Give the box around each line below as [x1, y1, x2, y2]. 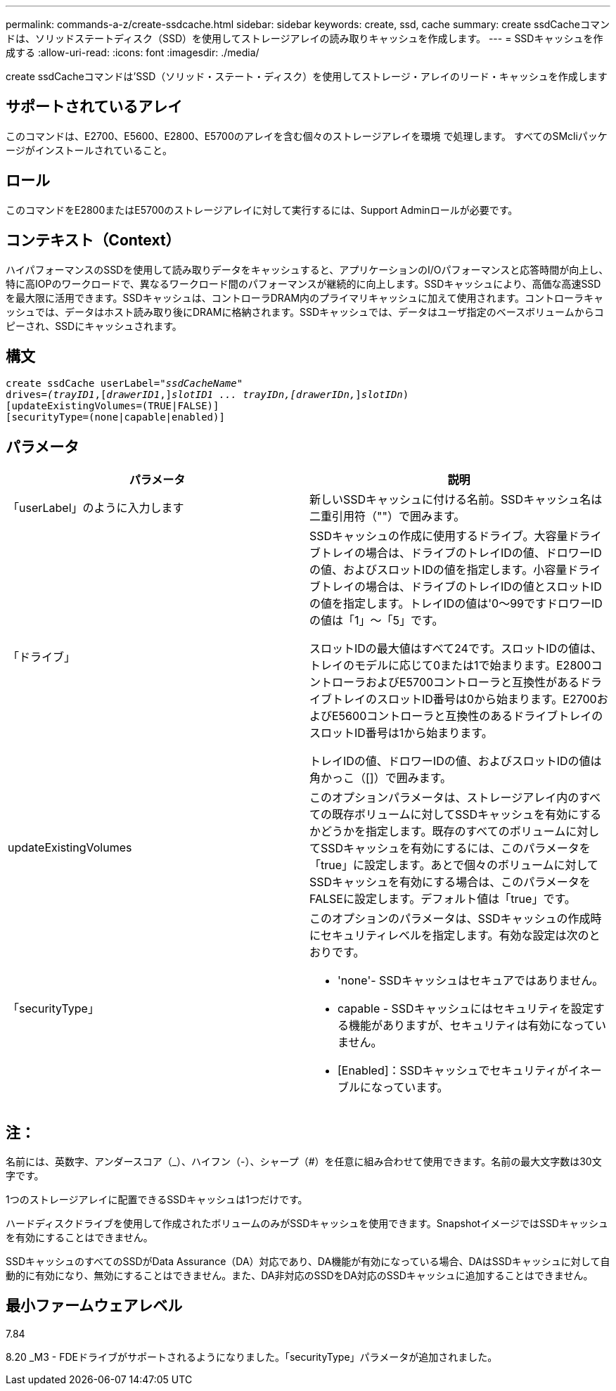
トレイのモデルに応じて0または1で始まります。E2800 [309, 658, 591, 673]
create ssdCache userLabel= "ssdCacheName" [6, 378, 243, 390]
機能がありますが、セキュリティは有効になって [349, 1018, 595, 1033]
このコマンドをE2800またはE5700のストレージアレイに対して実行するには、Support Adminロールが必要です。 [6, 203, 518, 216]
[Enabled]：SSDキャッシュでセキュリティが [338, 1063, 568, 1078]
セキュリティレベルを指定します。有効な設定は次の [321, 928, 589, 943]
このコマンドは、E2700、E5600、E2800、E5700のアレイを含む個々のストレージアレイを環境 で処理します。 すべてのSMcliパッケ [6, 129, 608, 142]
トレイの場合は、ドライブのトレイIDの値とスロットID [321, 579, 602, 594]
